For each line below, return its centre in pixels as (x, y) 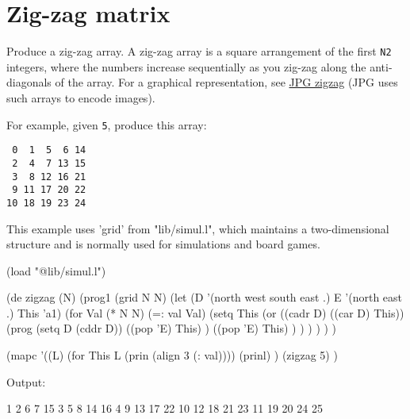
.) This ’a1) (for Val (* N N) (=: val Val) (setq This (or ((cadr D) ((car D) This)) (205, 312)
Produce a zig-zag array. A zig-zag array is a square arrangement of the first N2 (199, 51)
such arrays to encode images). (81, 97)
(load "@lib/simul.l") (56, 270)
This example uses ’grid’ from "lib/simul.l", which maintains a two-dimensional (198, 228)
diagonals (29, 82)
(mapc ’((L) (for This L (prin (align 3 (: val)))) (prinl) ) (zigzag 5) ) (172, 355)
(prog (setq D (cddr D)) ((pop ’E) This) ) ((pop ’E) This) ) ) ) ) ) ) (172, 328)
